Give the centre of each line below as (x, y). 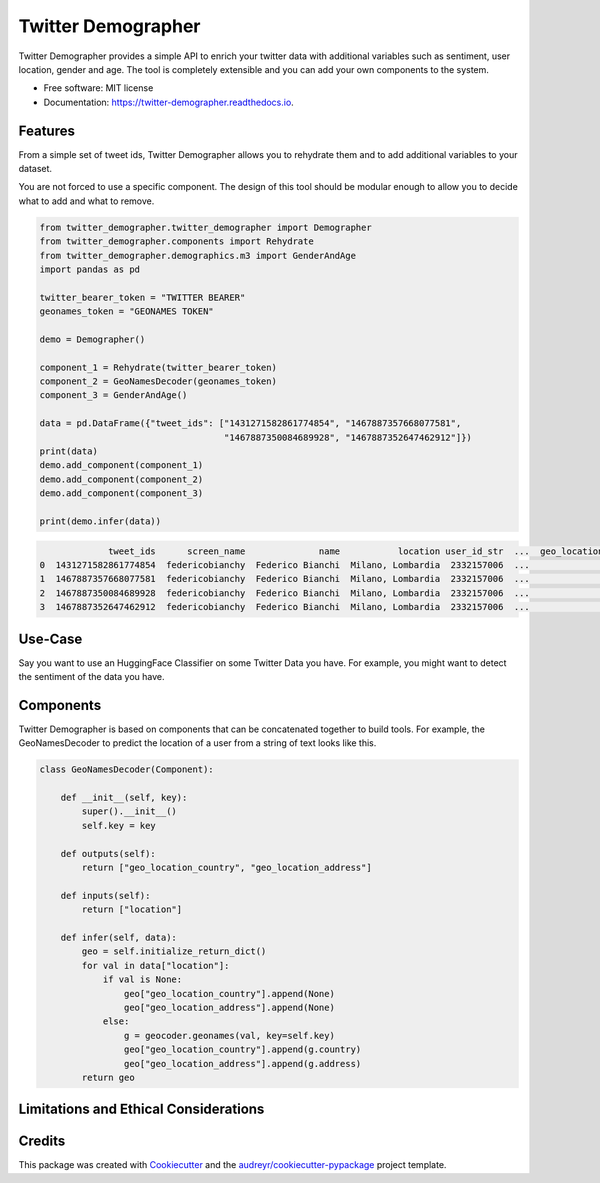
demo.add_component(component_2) (121, 479)
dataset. (35, 169)
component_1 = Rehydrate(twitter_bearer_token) (158, 367)
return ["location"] (132, 909)
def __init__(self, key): (124, 798)
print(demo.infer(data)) (100, 521)
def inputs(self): (105, 895)
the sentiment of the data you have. (91, 677)
